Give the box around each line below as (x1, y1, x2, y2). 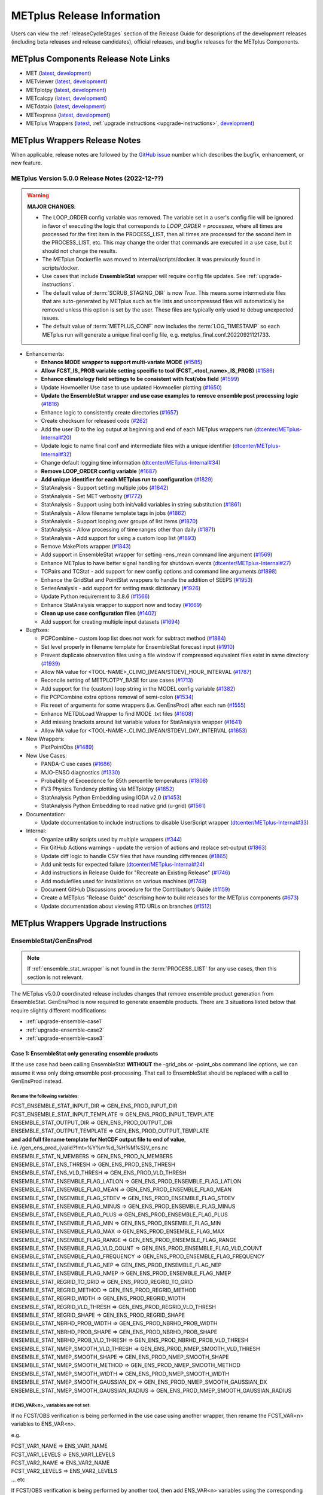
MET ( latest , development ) (26, 69, 92, 77)
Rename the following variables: (11, 1093, 79, 1099)
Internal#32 (41, 450, 70, 457)
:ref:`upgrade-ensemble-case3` (26, 1035, 105, 1042)
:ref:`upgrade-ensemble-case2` (26, 1026, 105, 1033)
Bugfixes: (26, 626, 50, 633)
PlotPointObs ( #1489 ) (41, 743, 94, 750)
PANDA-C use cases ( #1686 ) (41, 760, 112, 768)
